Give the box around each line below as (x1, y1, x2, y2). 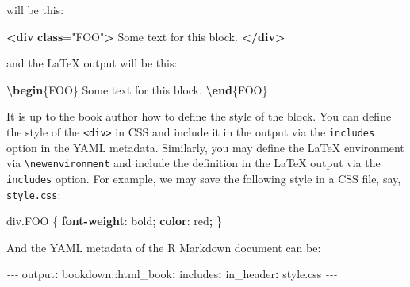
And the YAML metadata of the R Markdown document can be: (6, 239, 321, 255)
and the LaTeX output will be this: (6, 55, 178, 71)
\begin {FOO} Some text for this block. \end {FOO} (6, 81, 268, 98)
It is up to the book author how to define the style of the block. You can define (6, 108, 392, 124)
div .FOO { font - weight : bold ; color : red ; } (6, 212, 222, 229)
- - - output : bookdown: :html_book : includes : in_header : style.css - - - (6, 266, 338, 282)
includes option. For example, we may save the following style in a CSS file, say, (6, 170, 401, 186)
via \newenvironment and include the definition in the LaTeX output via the (6, 155, 381, 171)
